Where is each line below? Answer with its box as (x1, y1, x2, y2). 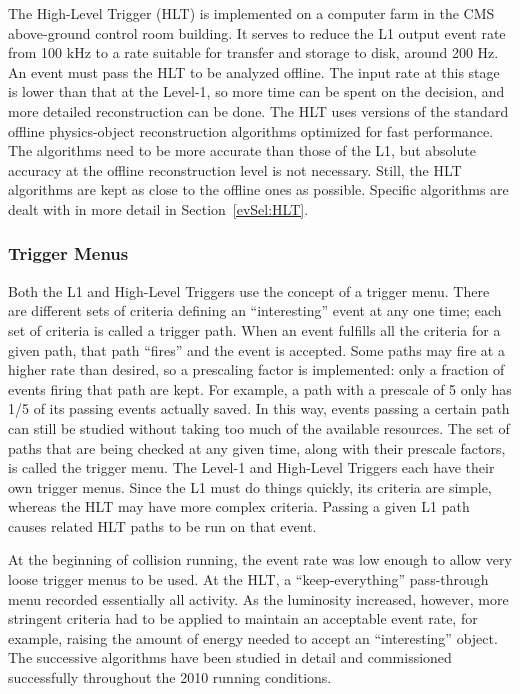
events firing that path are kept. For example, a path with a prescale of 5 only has (8, 378, 512, 399)
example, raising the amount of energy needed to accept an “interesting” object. (8, 627, 498, 648)
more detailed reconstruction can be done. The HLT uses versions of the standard (8, 100, 509, 121)
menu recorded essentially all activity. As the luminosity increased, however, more (8, 588, 509, 609)
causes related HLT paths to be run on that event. (8, 515, 317, 536)
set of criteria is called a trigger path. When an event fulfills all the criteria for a (8, 319, 501, 340)
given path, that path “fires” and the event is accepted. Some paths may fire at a (8, 339, 505, 360)
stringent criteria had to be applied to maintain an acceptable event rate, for (8, 608, 478, 629)
